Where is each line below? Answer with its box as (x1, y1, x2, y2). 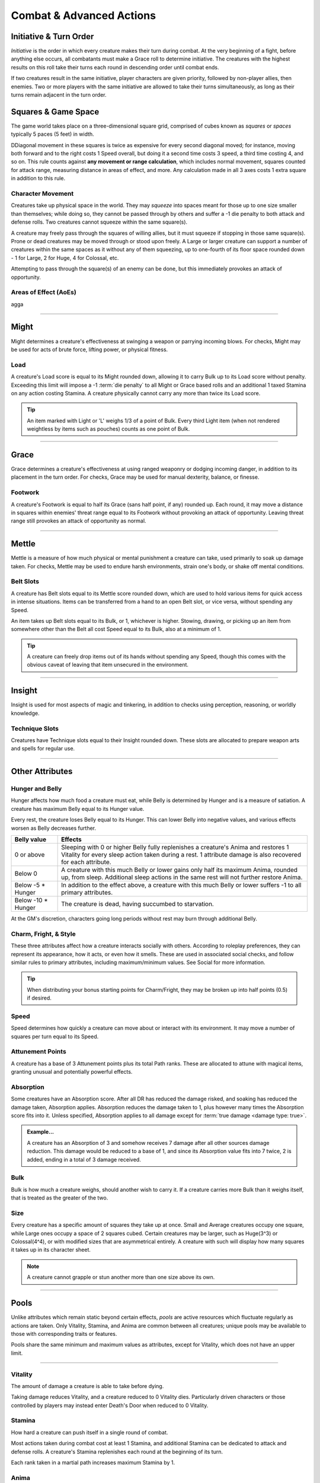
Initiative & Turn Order (11, 31, 94, 42)
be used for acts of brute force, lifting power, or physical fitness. (11, 346, 168, 353)
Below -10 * (14, 896, 49, 904)
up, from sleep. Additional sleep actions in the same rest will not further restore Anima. (61, 873, 303, 881)
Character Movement (11, 190, 74, 198)
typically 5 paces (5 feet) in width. (11, 131, 94, 138)
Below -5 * (14, 881, 46, 889)
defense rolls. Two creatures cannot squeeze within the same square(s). (11, 218, 188, 225)
